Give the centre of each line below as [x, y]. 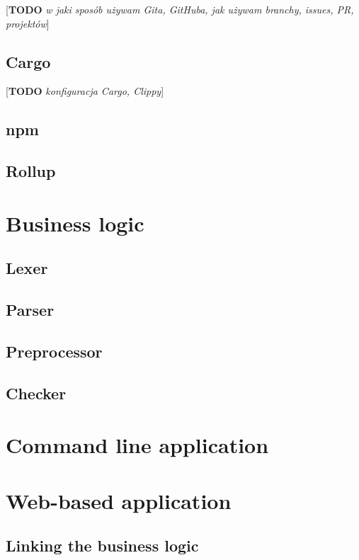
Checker [36, 393]
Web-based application [119, 500]
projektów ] [28, 23]
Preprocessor [54, 351]
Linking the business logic [102, 545]
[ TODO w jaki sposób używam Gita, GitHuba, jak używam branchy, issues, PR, [180, 9]
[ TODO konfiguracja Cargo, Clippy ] [85, 91]
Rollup [31, 171]
